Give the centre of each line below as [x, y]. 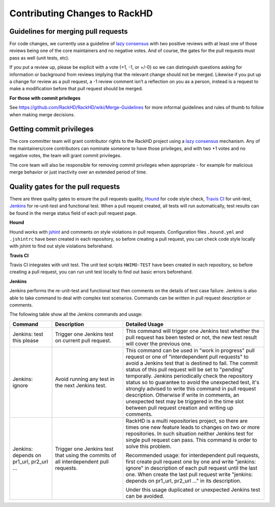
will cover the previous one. [159, 343]
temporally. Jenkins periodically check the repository [189, 376]
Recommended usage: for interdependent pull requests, [193, 455]
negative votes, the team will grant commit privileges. [65, 156]
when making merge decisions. [42, 114]
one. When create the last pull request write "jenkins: [189, 474]
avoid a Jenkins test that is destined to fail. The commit [192, 363]
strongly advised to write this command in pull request [191, 389]
